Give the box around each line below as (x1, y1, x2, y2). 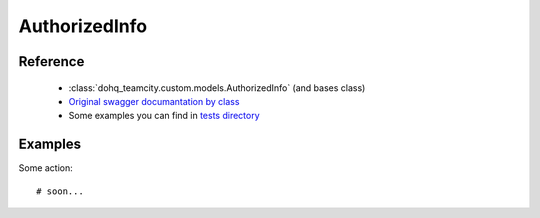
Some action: (18, 162, 74, 174)
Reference (18, 53, 85, 70)
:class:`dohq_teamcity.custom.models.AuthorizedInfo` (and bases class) (68, 81, 366, 94)
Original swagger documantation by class (68, 95, 240, 107)
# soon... (36, 185, 84, 197)
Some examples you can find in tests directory (68, 110, 260, 122)
